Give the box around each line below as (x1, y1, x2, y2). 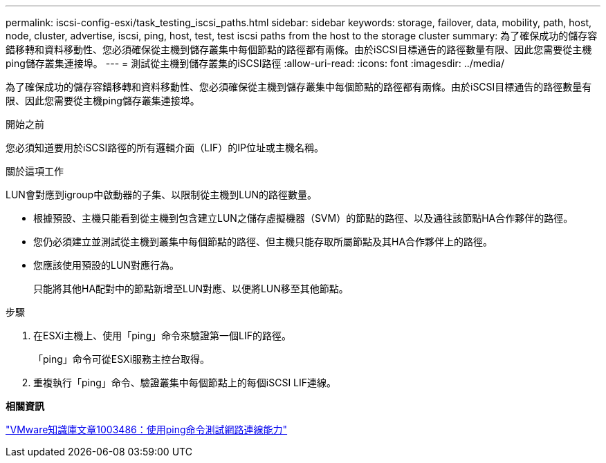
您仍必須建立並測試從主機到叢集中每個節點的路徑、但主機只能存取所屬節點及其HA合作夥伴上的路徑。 (33, 236, 493, 247)
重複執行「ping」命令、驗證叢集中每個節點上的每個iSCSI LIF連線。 (33, 377, 337, 388)
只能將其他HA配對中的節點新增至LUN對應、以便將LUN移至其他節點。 (33, 283, 349, 294)
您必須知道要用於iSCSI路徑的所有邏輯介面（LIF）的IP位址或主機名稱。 (6, 142, 324, 153)
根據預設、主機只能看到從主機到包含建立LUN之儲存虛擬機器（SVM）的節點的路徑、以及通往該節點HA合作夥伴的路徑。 (33, 212, 573, 224)
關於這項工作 (6, 165, 64, 177)
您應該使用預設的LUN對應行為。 (33, 259, 179, 271)
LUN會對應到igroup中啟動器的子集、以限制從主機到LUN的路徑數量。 (6, 189, 318, 200)
